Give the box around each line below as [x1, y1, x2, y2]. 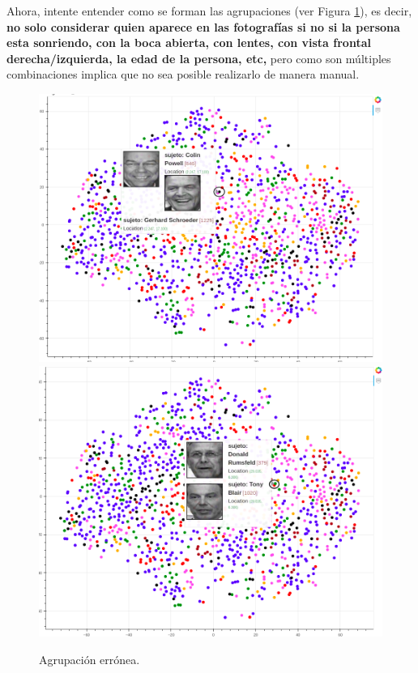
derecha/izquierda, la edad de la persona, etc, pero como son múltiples [6, 49, 391, 66]
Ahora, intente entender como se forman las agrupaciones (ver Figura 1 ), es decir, [6, 2, 412, 19]
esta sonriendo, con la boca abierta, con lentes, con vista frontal [6, 34, 371, 51]
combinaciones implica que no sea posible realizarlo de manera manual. [6, 66, 360, 83]
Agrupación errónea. [39, 650, 140, 667]
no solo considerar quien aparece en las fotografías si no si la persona [6, 18, 400, 35]
